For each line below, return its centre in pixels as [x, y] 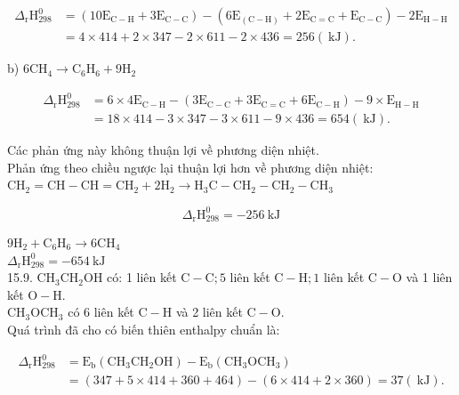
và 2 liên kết [209, 312]
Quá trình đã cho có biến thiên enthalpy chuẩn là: [144, 329]
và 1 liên [429, 277]
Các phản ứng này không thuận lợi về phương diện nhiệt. [163, 150]
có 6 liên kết [101, 312]
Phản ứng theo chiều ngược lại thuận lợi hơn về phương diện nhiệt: [190, 167]
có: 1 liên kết [142, 277]
